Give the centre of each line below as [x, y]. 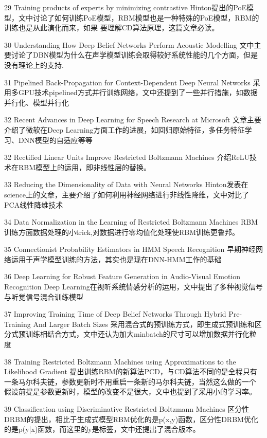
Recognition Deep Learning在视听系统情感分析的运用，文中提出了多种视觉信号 [133, 287]
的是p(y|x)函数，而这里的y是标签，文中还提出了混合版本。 [102, 429]
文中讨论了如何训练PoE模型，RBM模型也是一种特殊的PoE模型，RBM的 [139, 17]
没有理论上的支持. [34, 65]
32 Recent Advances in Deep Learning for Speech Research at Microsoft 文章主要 [133, 120]
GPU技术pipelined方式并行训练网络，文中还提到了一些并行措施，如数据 [138, 92]
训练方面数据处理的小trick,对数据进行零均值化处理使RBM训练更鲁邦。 [122, 232]
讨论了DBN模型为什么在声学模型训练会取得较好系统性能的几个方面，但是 [135, 55]
